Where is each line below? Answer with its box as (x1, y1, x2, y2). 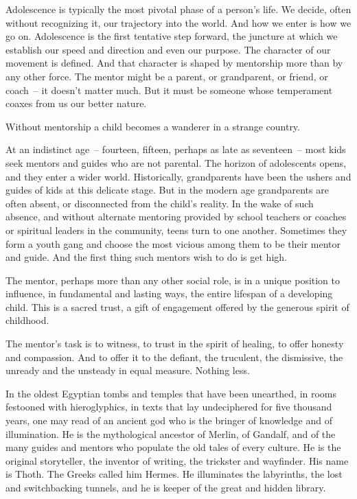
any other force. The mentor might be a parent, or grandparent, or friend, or (5, 69, 328, 83)
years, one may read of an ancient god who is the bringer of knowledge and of (5, 413, 332, 428)
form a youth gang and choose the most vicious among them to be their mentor (5, 236, 341, 251)
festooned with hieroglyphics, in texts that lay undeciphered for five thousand (5, 399, 332, 414)
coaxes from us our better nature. (5, 96, 147, 111)
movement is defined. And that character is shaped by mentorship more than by (5, 56, 343, 70)
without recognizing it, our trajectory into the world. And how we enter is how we (5, 15, 352, 30)
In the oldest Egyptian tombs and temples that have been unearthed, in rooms (5, 386, 337, 400)
